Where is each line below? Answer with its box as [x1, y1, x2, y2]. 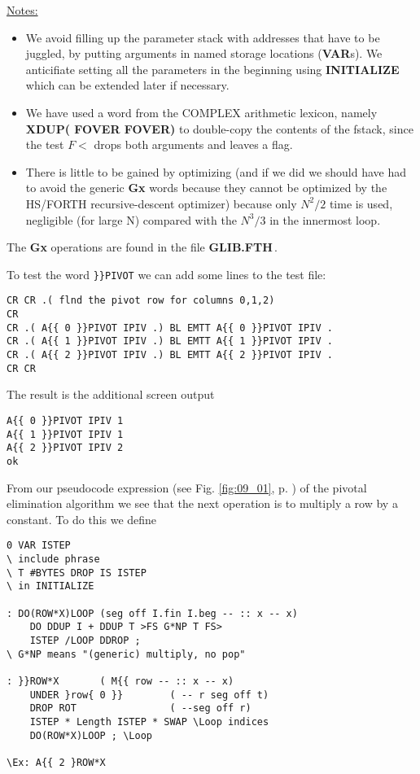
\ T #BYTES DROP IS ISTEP [7, 566, 147, 579]
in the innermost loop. [269, 211, 381, 228]
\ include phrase [7, 553, 100, 565]
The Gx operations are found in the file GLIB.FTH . [7, 238, 278, 256]
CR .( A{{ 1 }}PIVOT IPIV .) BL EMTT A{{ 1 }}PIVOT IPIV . [7, 335, 333, 348]
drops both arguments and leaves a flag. [94, 136, 293, 153]
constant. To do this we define [7, 510, 157, 527]
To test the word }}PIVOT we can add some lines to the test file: [7, 265, 326, 282]
